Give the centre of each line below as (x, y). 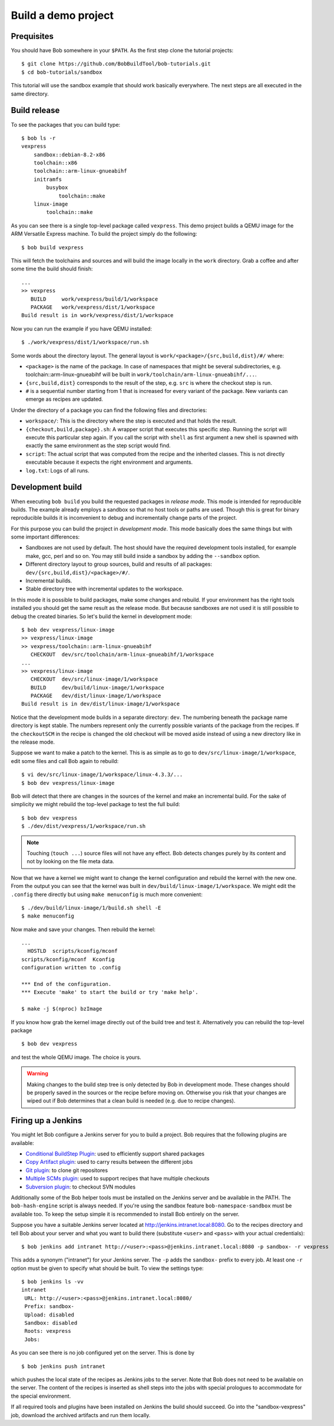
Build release (35, 110)
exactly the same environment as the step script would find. (98, 445)
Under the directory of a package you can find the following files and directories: (109, 410)
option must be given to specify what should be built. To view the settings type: (107, 1268)
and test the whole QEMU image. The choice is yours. (76, 1057)
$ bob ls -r (39, 138)
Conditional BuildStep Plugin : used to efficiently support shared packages (115, 1154)
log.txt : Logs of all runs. (57, 470)
